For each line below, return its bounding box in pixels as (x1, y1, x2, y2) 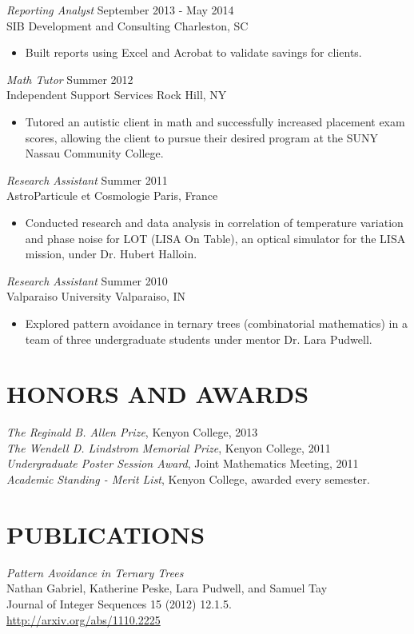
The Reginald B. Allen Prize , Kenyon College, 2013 (6, 424, 258, 441)
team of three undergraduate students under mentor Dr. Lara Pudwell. (25, 330, 372, 347)
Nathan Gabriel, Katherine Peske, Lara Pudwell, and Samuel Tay (6, 580, 328, 596)
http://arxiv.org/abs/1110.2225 (6, 611, 161, 628)
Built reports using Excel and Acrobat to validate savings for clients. (25, 44, 362, 61)
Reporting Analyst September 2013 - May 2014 (6, 2, 234, 18)
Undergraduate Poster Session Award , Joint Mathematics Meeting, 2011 (6, 455, 359, 472)
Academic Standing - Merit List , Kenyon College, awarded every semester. (6, 471, 370, 487)
